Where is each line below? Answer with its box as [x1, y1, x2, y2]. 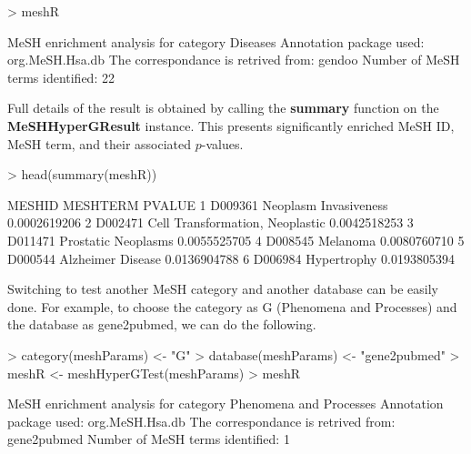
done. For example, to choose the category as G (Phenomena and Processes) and [7, 297, 457, 316]
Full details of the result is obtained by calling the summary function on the [7, 98, 439, 117]
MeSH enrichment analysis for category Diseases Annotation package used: [7, 32, 425, 51]
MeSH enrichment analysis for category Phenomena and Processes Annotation [7, 394, 444, 413]
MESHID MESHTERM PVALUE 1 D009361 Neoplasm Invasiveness [7, 195, 388, 214]
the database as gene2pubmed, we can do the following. [7, 315, 316, 334]
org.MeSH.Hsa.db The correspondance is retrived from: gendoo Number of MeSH [7, 50, 460, 69]
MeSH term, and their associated [7, 134, 192, 153]
